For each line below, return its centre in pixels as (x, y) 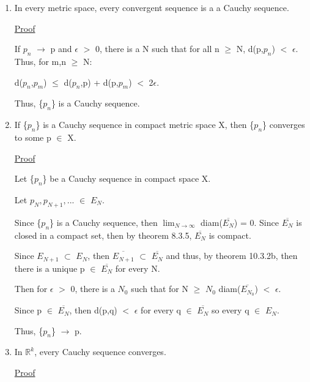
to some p (33, 137)
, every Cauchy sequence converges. (100, 352)
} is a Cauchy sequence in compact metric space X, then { (145, 125)
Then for (31, 289)
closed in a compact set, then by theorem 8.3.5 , (103, 235)
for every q (161, 310)
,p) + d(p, (99, 82)
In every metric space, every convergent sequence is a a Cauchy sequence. (152, 7)
